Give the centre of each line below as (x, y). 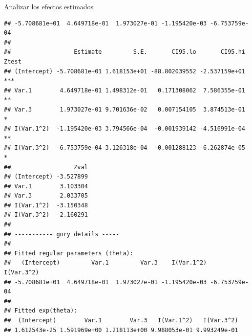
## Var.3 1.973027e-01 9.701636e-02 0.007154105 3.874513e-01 (125, 109)
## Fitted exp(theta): (41, 311)
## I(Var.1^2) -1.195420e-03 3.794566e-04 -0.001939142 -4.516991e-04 (125, 129)
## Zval (46, 167)
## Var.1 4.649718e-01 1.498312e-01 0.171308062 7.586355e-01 (125, 90)
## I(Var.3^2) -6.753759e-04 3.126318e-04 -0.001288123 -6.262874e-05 (125, 148)
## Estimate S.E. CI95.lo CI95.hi (125, 52)
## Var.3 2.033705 (46, 196)
